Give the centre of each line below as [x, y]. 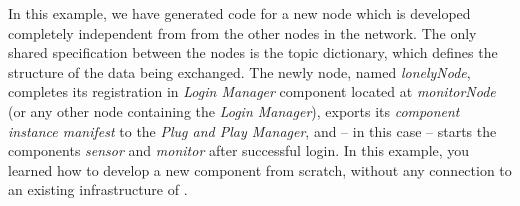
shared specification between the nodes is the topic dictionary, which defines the [253, 52]
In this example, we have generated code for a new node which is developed [239, 13]
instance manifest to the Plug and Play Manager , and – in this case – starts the [252, 130]
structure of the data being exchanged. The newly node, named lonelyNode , [239, 71]
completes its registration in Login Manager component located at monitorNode [252, 91]
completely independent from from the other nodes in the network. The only [242, 32]
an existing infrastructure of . [98, 189]
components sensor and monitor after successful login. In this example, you [239, 150]
